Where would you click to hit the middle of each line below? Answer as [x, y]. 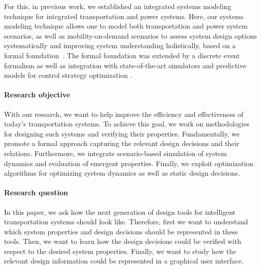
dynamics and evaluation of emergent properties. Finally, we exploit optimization [129, 163]
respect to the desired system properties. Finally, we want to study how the [120, 251]
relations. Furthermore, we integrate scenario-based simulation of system [115, 153]
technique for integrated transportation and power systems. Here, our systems [124, 16]
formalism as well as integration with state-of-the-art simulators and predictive [125, 65]
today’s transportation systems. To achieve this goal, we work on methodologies [127, 124]
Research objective [37, 95]
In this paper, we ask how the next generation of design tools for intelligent [120, 212]
